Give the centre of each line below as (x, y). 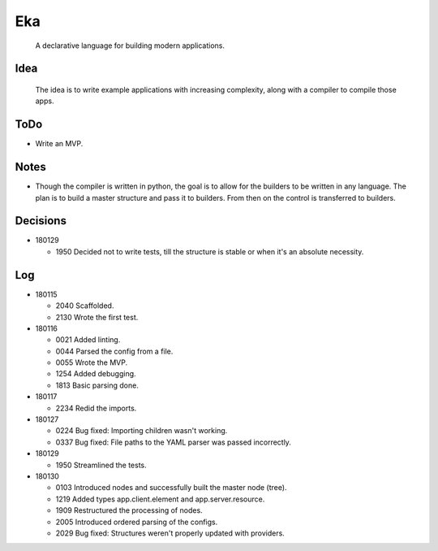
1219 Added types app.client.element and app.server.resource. (160, 499)
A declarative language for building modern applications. (130, 46)
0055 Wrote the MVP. (92, 362)
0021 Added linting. (88, 340)
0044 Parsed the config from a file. (114, 351)
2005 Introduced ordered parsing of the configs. (137, 522)
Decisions (41, 221)
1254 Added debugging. (96, 374)
